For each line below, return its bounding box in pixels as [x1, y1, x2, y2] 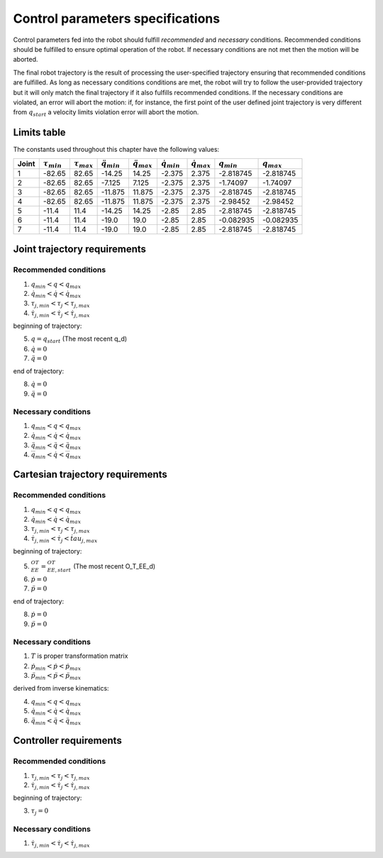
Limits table [13, 126, 67, 138]
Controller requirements [13, 735, 122, 747]
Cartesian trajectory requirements [13, 468, 168, 480]
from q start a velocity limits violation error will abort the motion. [13, 108, 199, 119]
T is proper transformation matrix [30, 651, 128, 660]
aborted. [13, 55, 38, 64]
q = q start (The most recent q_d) [30, 334, 128, 344]
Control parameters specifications [13, 11, 220, 26]
